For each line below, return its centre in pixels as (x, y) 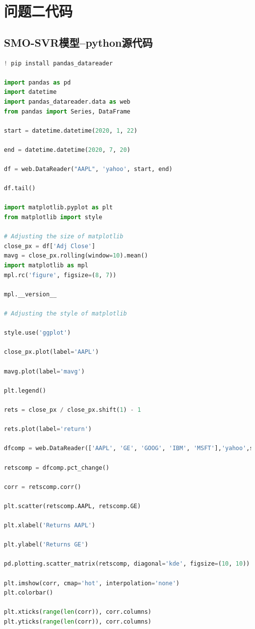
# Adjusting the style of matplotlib (65, 314)
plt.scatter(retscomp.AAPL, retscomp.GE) (73, 506)
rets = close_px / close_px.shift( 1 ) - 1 (73, 410)
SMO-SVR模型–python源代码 (78, 42)
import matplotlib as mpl (46, 266)
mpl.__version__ (30, 294)
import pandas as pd (38, 82)
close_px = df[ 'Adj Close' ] (50, 246)
